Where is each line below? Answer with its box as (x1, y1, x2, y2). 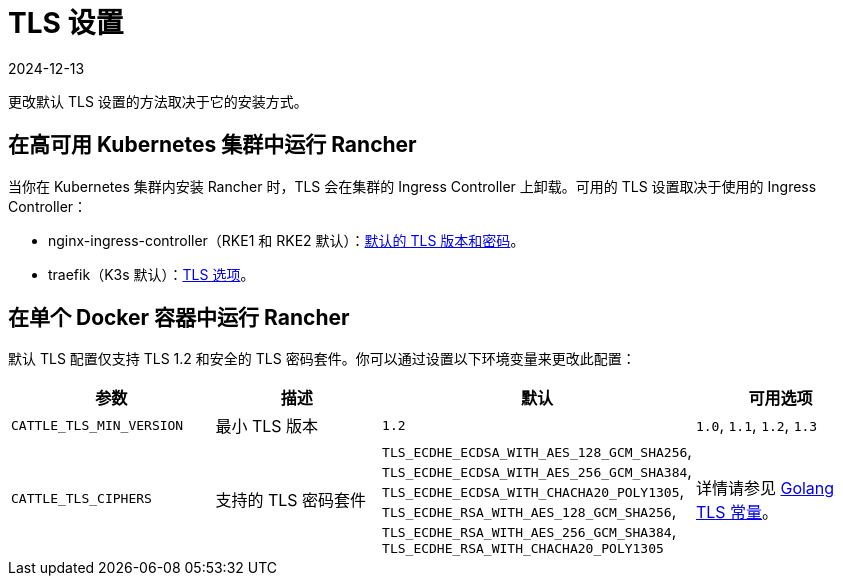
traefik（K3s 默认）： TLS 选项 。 (48, 265, 255, 283)
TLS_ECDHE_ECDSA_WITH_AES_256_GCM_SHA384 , (382, 461, 692, 482)
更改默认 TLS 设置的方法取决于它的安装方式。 (8, 92, 308, 110)
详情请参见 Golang (695, 477, 835, 498)
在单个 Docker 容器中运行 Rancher (8, 305, 350, 331)
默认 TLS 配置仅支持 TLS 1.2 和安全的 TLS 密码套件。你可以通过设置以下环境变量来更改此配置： (8, 350, 636, 368)
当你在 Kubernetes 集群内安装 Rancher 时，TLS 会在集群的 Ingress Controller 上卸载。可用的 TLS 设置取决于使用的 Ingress (8, 177, 817, 195)
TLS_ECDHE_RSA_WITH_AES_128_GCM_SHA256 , (382, 501, 677, 522)
